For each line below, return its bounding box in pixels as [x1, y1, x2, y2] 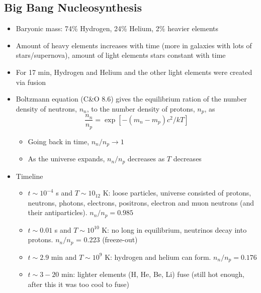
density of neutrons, [16, 103, 77, 114]
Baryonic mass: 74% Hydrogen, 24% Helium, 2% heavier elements [16, 23, 219, 34]
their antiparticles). [28, 207, 88, 218]
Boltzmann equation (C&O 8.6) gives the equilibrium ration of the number [16, 93, 247, 104]
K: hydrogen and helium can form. [105, 251, 211, 262]
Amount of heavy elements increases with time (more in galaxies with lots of [16, 40, 252, 50]
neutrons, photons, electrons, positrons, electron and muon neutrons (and [28, 197, 254, 208]
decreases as [127, 153, 165, 164]
